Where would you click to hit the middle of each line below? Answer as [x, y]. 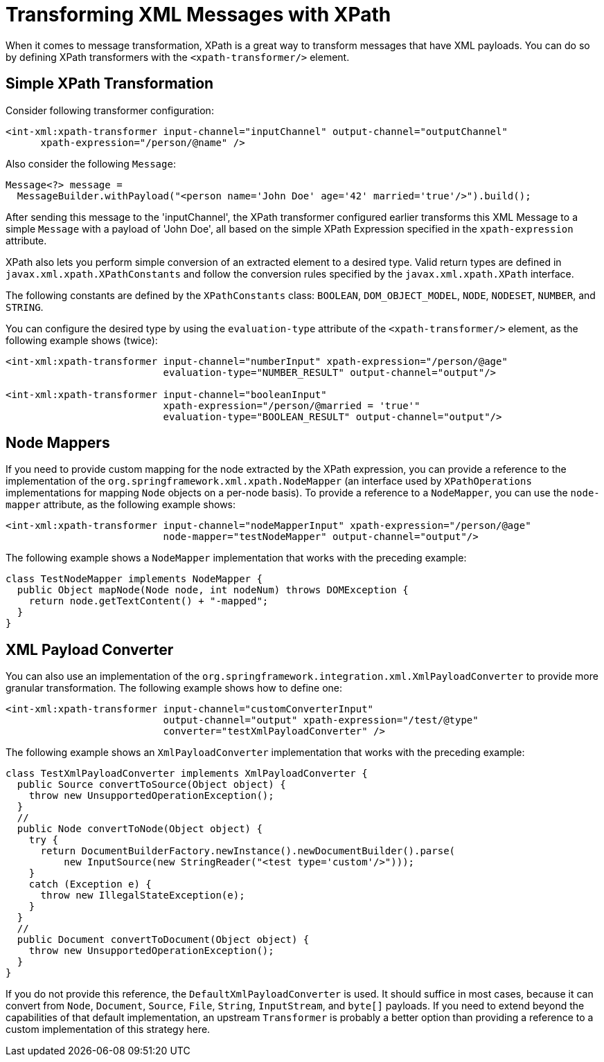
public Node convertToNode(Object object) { [140, 829]
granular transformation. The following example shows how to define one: [174, 688]
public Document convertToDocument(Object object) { [163, 940]
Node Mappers [58, 443]
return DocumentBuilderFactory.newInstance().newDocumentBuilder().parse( [248, 851]
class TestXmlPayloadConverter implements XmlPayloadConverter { [187, 774]
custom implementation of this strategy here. [108, 1029]
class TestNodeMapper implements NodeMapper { [134, 579]
